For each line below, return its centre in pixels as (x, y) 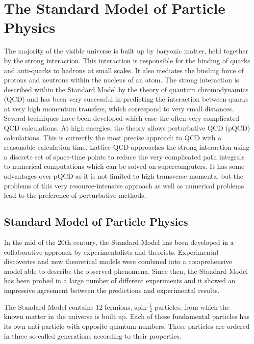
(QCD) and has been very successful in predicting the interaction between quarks (126, 99)
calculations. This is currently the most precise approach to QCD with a (113, 137)
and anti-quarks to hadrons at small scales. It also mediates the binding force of (124, 70)
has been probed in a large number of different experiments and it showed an (120, 280)
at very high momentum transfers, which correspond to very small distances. (119, 108)
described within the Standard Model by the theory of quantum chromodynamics (126, 89)
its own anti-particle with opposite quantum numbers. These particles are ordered (127, 326)
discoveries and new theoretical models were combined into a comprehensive (118, 261)
